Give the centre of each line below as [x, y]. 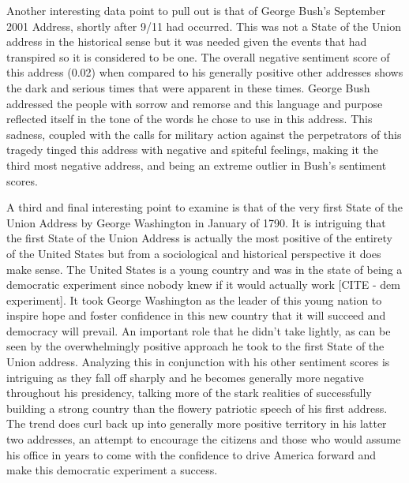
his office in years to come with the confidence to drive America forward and [191, 454]
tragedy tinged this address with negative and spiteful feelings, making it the [193, 150]
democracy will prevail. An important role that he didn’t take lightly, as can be [199, 330]
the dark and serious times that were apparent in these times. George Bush [188, 87]
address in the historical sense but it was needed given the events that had [187, 41]
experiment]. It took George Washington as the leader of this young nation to [194, 300]
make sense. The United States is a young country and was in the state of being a [204, 269]
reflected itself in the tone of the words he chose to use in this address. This [189, 119]
